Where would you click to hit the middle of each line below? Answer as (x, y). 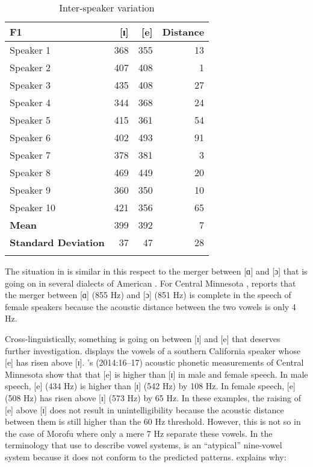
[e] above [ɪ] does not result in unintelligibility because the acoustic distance (144, 409)
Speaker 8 (30, 172)
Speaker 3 (30, 85)
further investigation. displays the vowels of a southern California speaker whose (153, 350)
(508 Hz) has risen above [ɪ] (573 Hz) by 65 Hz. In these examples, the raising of (153, 397)
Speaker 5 (30, 120)
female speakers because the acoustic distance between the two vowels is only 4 (150, 306)
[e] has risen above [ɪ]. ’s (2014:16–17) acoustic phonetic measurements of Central (154, 362)
